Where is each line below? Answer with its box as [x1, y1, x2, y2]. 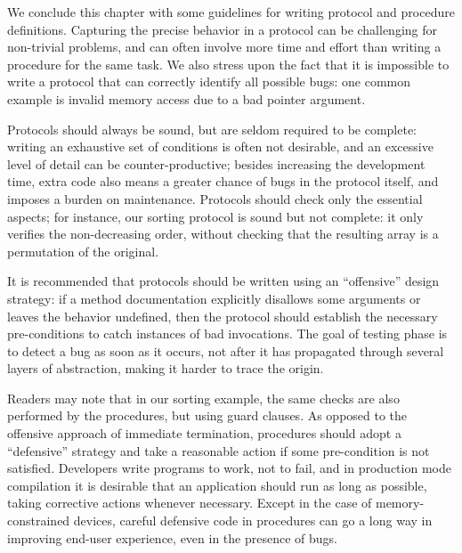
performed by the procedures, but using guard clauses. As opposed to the [7, 406, 408, 425]
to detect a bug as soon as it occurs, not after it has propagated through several [7, 341, 444, 360]
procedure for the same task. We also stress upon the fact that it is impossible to [7, 54, 450, 73]
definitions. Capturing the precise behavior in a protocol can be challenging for [7, 20, 438, 38]
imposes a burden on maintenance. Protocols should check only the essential [7, 189, 423, 207]
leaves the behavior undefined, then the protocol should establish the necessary [7, 306, 438, 325]
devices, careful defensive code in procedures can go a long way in [73, 511, 433, 530]
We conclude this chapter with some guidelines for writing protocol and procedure [7, 3, 455, 20]
